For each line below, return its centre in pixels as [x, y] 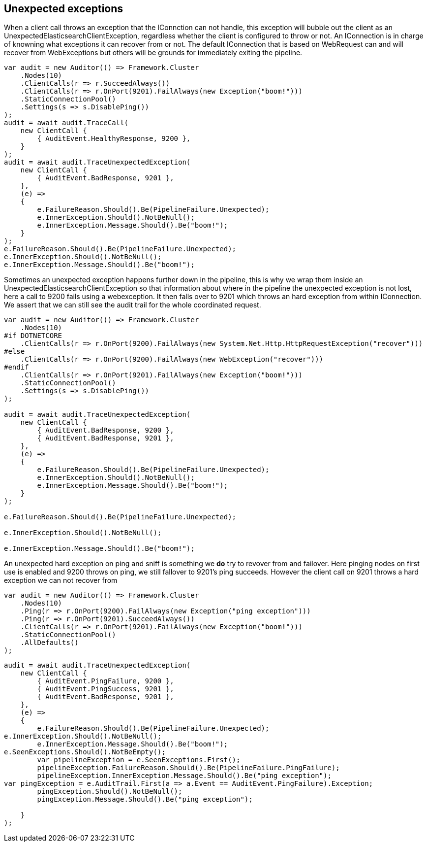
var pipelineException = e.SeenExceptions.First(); [139, 760]
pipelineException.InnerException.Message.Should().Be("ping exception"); [184, 776]
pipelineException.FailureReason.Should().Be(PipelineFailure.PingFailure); [188, 768]
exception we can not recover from [61, 580]
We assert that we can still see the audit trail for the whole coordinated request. [133, 305]
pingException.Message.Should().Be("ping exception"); [145, 799]
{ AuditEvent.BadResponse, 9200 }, [106, 430]
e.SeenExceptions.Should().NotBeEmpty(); [85, 752]
